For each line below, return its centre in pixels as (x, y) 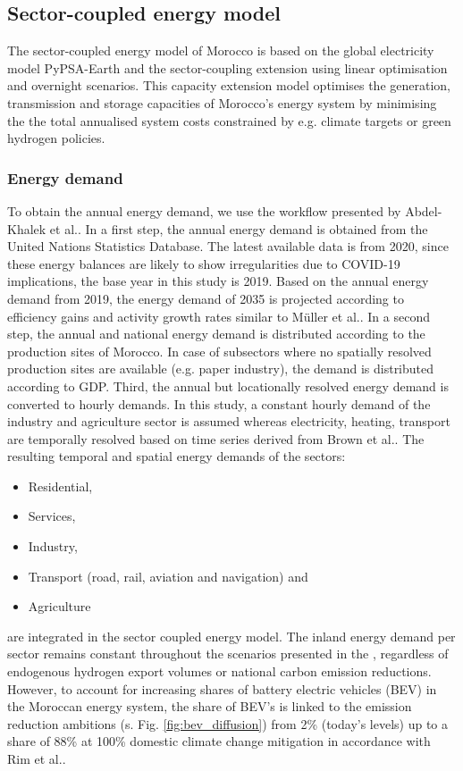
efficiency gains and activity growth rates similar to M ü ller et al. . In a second (219, 316)
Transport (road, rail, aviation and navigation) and (168, 576)
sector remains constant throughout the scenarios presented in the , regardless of (228, 654)
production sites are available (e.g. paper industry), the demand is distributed (221, 369)
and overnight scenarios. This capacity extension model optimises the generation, (229, 85)
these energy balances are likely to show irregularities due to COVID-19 (204, 263)
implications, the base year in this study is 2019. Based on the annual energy (218, 281)
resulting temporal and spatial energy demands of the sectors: (177, 456)
